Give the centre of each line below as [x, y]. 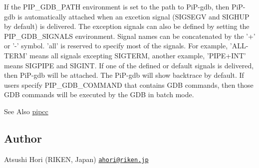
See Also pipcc [26, 111]
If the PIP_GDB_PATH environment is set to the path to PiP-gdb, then [117, 6]
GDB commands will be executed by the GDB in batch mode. [99, 94]
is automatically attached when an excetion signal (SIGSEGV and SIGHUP [133, 16]
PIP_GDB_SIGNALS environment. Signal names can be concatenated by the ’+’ [130, 36]
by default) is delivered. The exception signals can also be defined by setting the [127, 26]
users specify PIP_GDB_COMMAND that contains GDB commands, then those [129, 84]
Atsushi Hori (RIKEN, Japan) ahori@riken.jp [76, 159]
